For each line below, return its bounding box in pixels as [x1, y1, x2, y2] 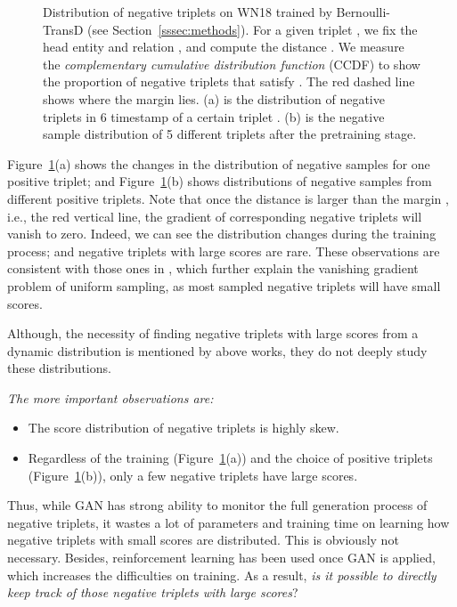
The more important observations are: [7, 388, 214, 407]
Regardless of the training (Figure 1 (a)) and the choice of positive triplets [28, 449, 433, 467]
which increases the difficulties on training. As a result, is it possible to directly [7, 565, 437, 584]
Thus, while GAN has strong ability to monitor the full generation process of [7, 496, 428, 514]
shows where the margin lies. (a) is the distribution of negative [43, 89, 385, 108]
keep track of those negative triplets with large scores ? [7, 583, 298, 602]
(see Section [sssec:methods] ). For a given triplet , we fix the [87, 20, 418, 38]
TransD [43, 20, 84, 38]
